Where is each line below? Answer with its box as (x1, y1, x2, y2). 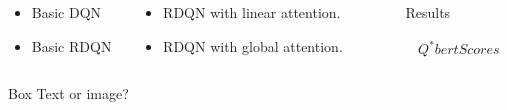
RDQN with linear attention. (163, 2, 341, 22)
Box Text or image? (8, 83, 129, 104)
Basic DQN (31, 2, 102, 22)
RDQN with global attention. (163, 35, 343, 56)
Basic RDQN (31, 35, 112, 56)
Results (405, 2, 451, 22)
